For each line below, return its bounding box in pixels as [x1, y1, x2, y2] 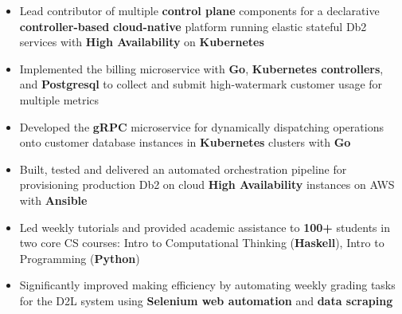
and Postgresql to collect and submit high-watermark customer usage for [19, 76, 383, 92]
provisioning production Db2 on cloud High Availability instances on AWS [19, 176, 395, 193]
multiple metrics [19, 91, 100, 108]
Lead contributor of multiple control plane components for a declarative [19, 2, 380, 18]
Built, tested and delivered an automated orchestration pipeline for [19, 160, 347, 177]
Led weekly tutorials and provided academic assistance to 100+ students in [19, 218, 390, 235]
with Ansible [19, 191, 88, 208]
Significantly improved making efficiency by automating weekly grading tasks [19, 277, 396, 293]
